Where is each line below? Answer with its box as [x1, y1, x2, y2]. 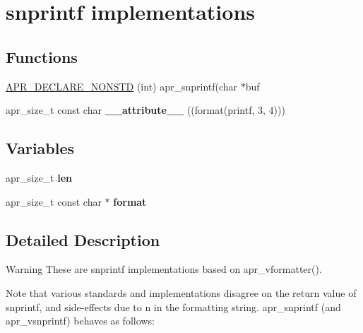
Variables [6, 137, 75, 159]
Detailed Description [6, 228, 160, 250]
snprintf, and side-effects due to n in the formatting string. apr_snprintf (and [6, 299, 341, 314]
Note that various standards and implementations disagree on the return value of [6, 285, 357, 300]
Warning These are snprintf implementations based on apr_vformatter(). [6, 262, 322, 276]
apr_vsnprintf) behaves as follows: [6, 313, 155, 328]
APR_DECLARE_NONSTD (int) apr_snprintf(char [6, 78, 238, 93]
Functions [6, 45, 78, 67]
